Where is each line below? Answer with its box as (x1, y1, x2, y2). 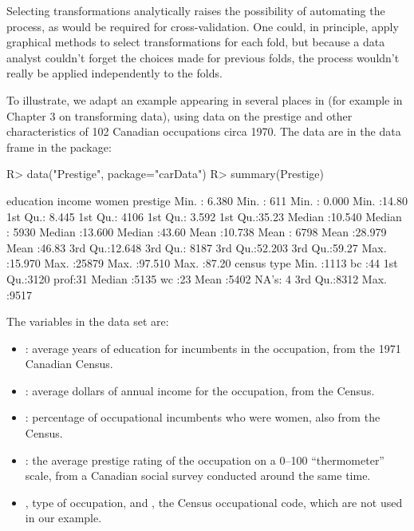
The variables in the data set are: (6, 313, 169, 330)
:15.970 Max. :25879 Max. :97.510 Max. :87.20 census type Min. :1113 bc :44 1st (6, 255, 398, 271)
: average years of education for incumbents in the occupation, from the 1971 (25, 339, 401, 356)
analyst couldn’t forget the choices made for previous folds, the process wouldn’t (6, 49, 400, 65)
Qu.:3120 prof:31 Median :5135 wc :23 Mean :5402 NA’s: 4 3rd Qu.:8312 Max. (6, 270, 387, 287)
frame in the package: (6, 138, 112, 155)
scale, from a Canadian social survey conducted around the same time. (25, 467, 371, 484)
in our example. (25, 509, 102, 526)
